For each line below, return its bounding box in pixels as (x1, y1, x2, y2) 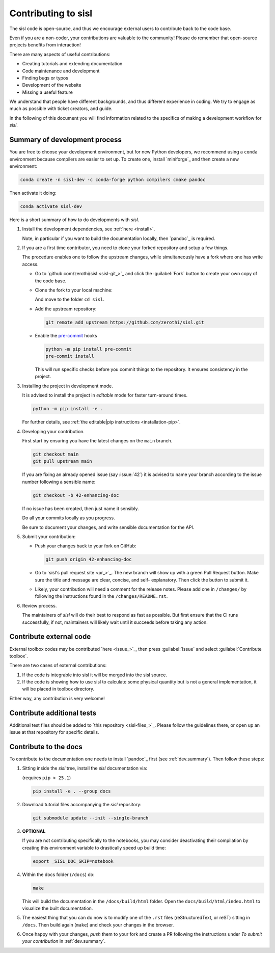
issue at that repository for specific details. (9, 729, 99, 735)
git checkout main (33, 452, 79, 457)
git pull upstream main (33, 459, 93, 464)
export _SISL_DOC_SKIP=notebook (33, 858, 114, 864)
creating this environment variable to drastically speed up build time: (22, 844, 166, 851)
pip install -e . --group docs (33, 788, 112, 794)
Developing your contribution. (22, 428, 85, 434)
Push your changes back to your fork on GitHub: (35, 543, 136, 549)
